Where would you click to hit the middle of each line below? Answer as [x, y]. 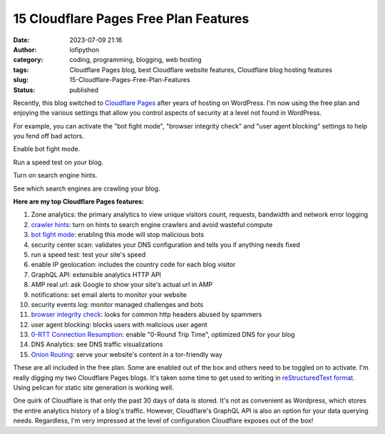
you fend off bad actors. [49, 136]
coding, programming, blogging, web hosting [136, 60]
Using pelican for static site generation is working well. [93, 388]
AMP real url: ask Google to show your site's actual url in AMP [122, 285]
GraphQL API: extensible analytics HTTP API [96, 274]
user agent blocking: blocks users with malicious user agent [119, 324]
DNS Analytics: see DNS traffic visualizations [97, 344]
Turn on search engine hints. [55, 176]
